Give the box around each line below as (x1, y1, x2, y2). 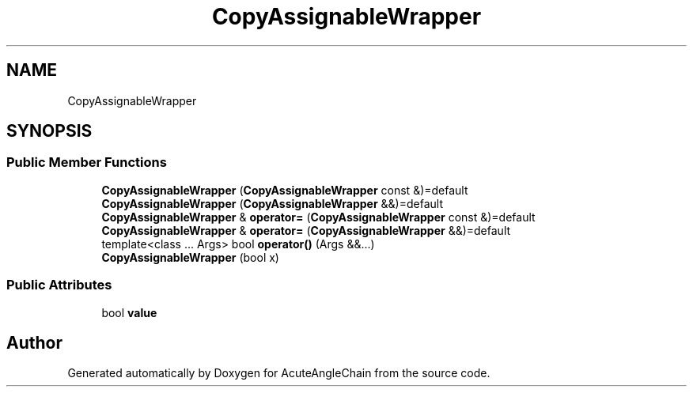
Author (6, 332, 62, 353)
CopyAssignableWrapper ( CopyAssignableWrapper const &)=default (101, 183, 468, 197)
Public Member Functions (6, 154, 167, 171)
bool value (101, 305, 157, 319)
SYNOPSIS (6, 121, 93, 142)
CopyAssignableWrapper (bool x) (101, 250, 279, 264)
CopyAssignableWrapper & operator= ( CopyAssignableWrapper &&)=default (101, 223, 511, 237)
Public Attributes (6, 277, 112, 293)
